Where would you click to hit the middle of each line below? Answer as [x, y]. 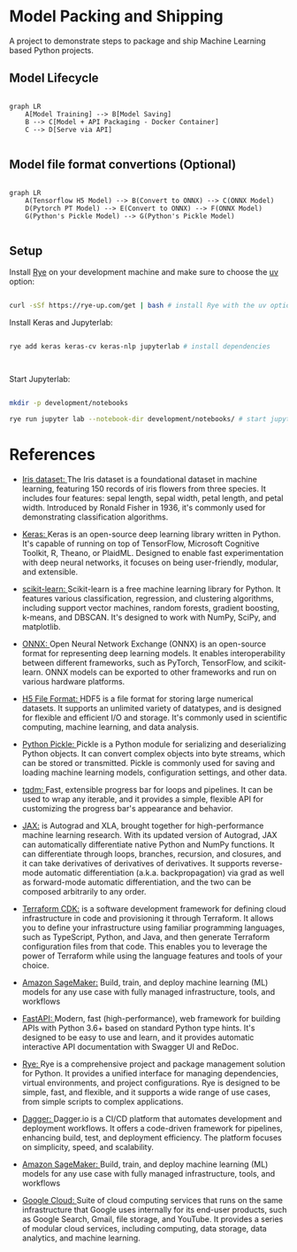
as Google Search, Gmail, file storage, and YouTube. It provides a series [152, 1219]
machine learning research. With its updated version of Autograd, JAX [149, 834]
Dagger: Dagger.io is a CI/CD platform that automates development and [152, 1118]
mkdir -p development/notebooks [69, 403]
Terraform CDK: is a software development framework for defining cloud [154, 908]
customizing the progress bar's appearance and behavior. [127, 808]
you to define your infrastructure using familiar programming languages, [153, 927]
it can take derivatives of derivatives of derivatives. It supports [136, 863]
